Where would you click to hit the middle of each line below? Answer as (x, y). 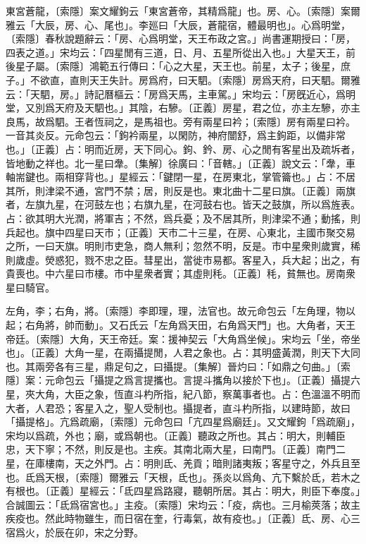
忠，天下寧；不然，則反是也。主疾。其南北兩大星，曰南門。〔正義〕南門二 (176, 449)
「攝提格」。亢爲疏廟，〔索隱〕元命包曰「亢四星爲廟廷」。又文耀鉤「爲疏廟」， (183, 422)
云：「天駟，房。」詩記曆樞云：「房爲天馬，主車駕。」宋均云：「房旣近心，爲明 (181, 93)
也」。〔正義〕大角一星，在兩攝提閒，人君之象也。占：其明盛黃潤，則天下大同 (183, 352)
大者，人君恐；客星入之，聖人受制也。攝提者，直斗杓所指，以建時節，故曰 (178, 407)
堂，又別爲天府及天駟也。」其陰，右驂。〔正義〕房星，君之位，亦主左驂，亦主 (183, 108)
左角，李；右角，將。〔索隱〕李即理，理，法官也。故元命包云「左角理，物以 (181, 311)
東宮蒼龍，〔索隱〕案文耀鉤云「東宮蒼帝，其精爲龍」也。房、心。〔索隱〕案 (178, 11)
